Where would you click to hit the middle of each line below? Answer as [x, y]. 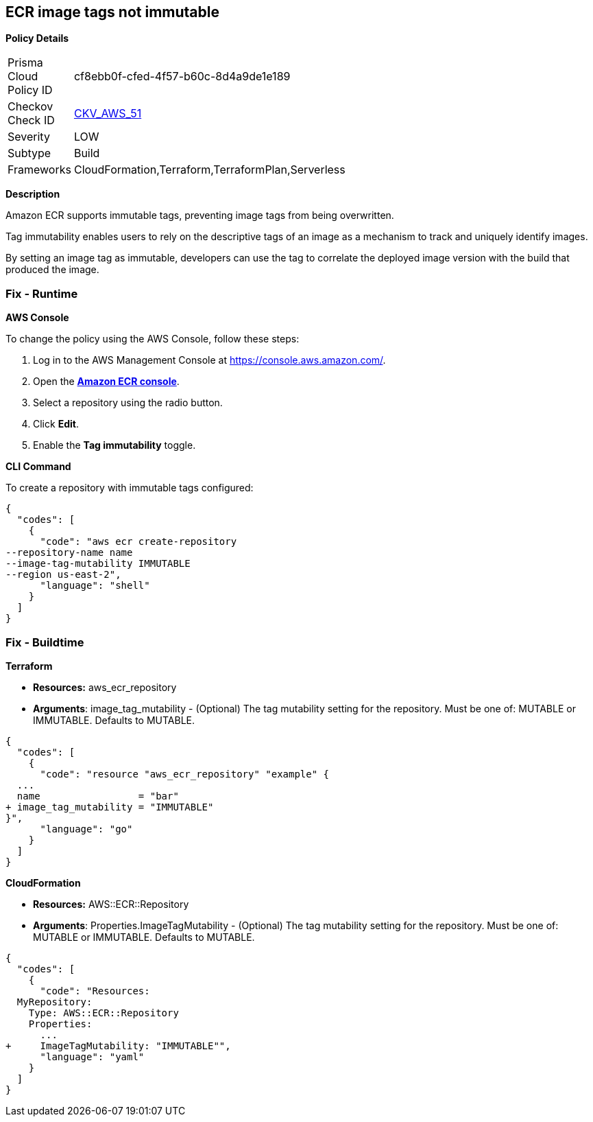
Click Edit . [56, 424]
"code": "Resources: [95, 991]
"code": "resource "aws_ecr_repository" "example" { [185, 774]
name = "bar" [98, 796]
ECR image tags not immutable [112, 12]
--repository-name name [69, 553]
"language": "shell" [95, 586]
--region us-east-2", [63, 575]
